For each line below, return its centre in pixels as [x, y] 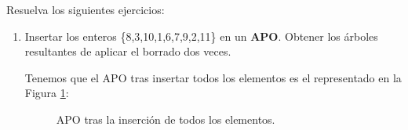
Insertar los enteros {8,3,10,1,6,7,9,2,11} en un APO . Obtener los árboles [201, 36]
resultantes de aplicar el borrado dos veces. [128, 51]
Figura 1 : [47, 93]
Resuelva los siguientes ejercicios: [86, 9]
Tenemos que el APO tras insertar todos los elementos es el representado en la [213, 77]
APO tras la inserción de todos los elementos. [166, 119]
